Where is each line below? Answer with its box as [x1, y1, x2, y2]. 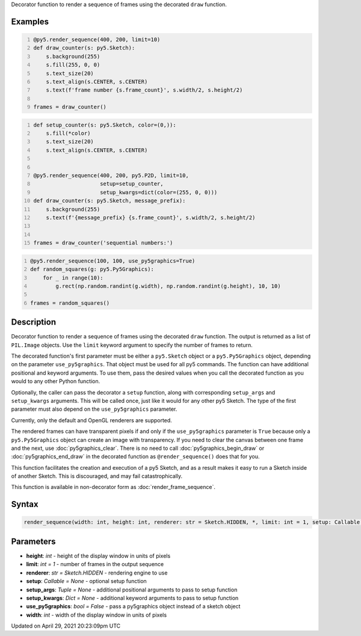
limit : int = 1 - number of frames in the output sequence [26, 561, 164, 568]
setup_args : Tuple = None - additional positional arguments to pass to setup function [26, 586, 238, 593]
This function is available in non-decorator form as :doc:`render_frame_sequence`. [11, 484, 216, 491]
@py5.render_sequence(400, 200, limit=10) [33, 36, 161, 43]
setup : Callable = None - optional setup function [26, 578, 147, 585]
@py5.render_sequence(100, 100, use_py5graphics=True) [30, 257, 196, 264]
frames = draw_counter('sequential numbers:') [33, 240, 173, 246]
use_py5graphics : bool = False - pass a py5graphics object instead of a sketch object [26, 603, 241, 610]
